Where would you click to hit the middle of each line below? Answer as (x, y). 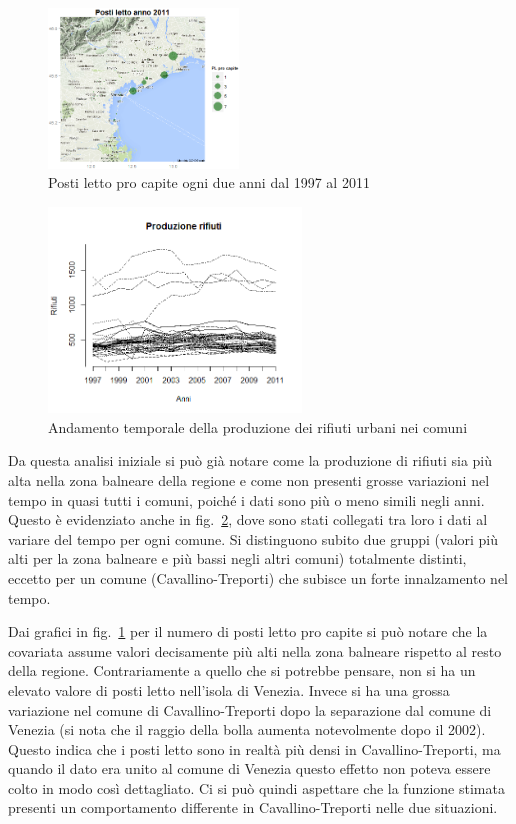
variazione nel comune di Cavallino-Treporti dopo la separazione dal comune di (250, 709)
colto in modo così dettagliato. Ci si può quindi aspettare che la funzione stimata (256, 787)
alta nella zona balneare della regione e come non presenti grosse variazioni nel (249, 479)
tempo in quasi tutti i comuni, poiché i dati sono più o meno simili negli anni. (246, 499)
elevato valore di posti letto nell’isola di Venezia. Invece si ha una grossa (229, 689)
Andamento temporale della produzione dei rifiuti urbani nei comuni (258, 426)
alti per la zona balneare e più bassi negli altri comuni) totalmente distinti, (237, 558)
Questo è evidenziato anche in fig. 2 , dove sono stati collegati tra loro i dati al (248, 519)
